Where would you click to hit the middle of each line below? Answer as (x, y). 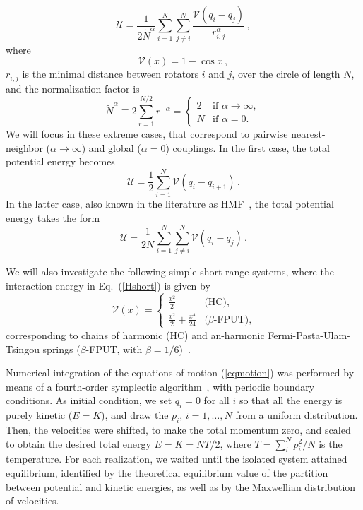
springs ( (61, 349)
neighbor (24, 147)
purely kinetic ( (39, 415)
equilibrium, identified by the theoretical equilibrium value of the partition (167, 472)
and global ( (115, 147)
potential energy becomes (60, 161)
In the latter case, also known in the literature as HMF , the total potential (170, 204)
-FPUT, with (114, 349)
